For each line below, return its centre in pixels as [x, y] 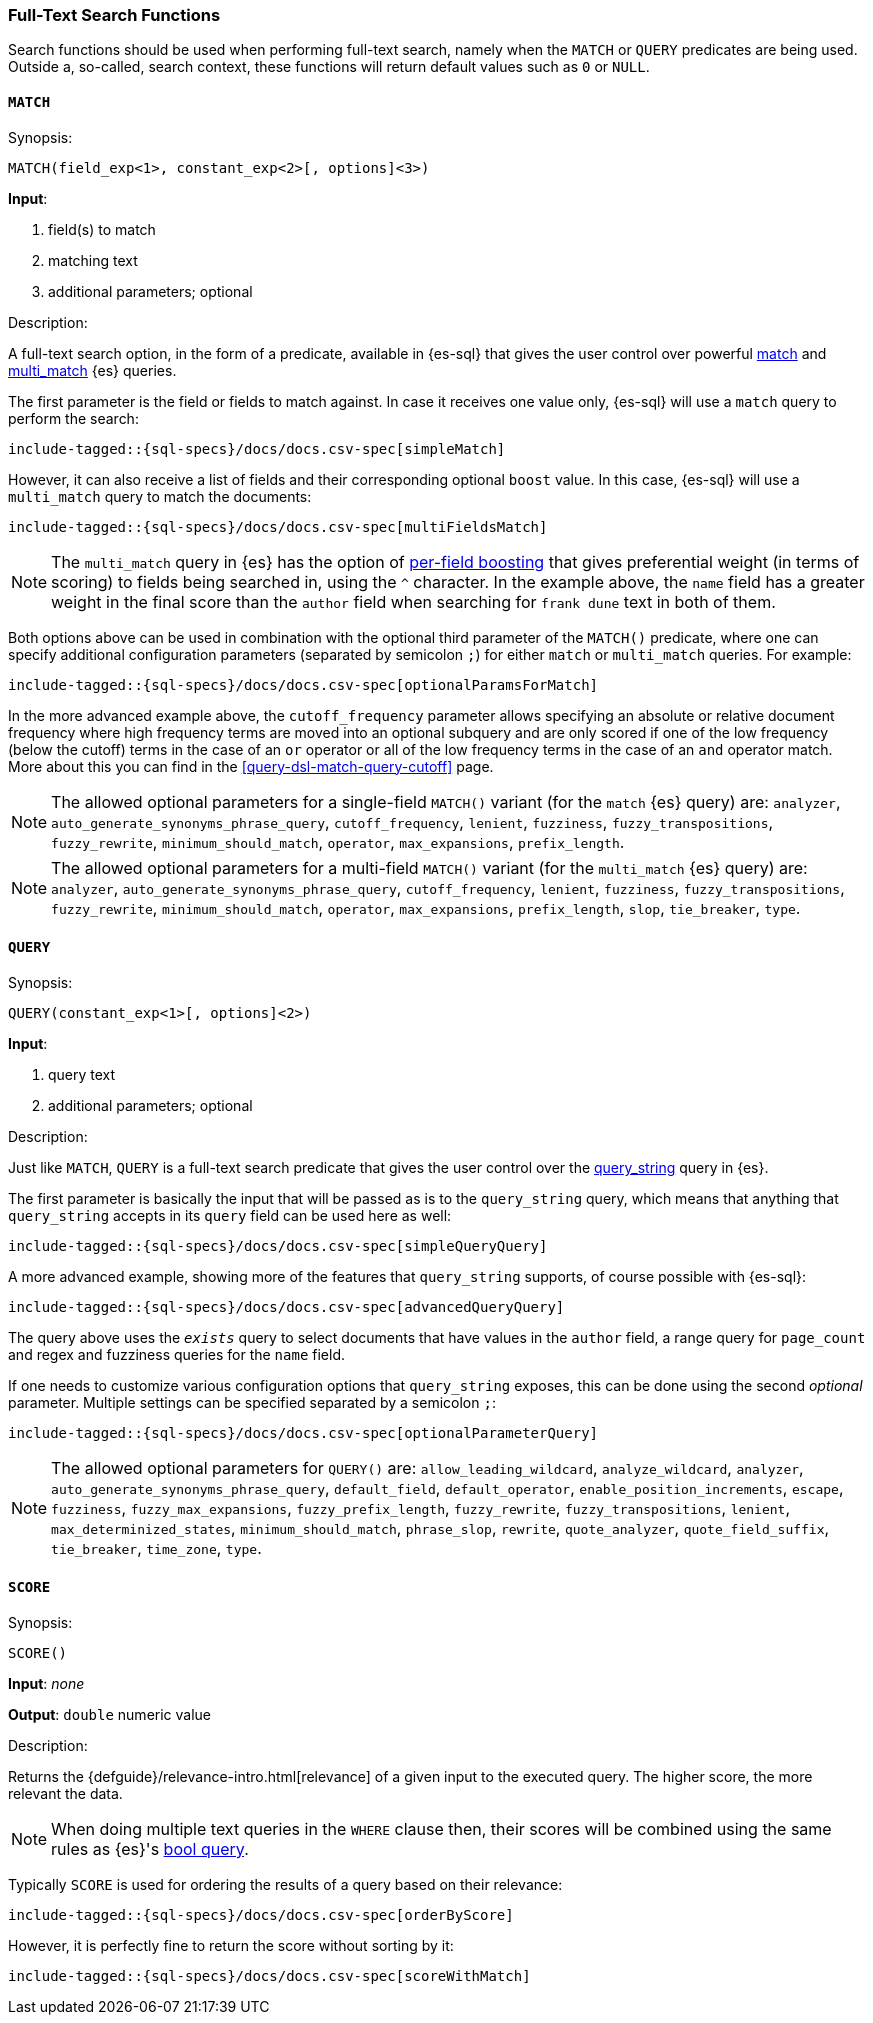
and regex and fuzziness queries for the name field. [176, 1354]
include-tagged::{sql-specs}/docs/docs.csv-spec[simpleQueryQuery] [278, 1245]
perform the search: [73, 418]
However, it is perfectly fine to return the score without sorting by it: [231, 1946]
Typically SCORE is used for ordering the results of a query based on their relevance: [285, 1885]
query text [82, 1074]
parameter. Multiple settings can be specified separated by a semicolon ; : [252, 1402]
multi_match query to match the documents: [160, 496]
